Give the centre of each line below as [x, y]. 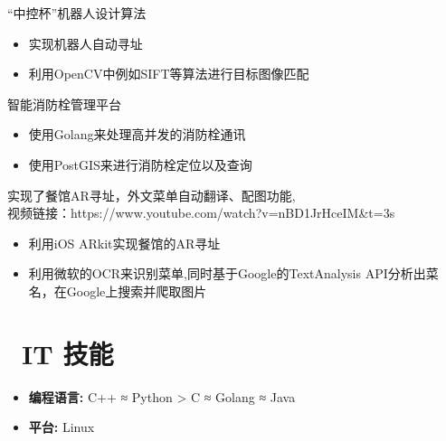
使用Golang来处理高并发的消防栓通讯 [137, 134]
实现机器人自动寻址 [85, 43]
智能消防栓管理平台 [64, 103]
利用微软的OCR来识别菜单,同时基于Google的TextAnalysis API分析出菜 [233, 273]
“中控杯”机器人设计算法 [77, 13]
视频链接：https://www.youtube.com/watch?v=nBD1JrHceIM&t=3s [201, 213]
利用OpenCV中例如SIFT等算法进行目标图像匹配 [169, 74]
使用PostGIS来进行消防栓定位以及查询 [140, 164]
